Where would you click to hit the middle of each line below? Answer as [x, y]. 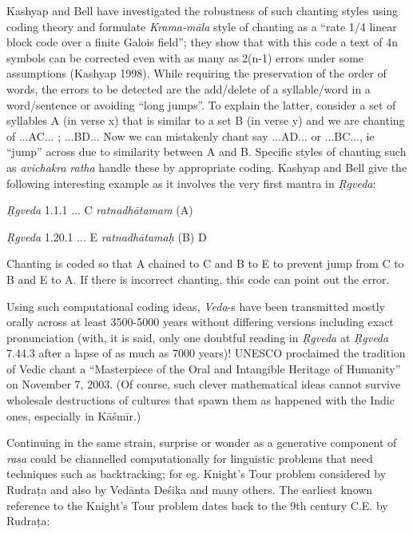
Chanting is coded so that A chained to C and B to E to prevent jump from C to [205, 263]
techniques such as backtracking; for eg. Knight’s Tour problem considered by [197, 474]
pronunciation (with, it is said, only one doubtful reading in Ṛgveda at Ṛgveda [198, 337]
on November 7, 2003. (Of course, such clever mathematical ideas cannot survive [204, 384]
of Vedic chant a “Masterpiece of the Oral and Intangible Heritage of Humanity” [204, 368]
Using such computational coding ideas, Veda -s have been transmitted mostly [196, 306]
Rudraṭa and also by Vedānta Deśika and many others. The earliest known [190, 490]
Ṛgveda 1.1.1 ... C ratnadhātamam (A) [100, 210]
